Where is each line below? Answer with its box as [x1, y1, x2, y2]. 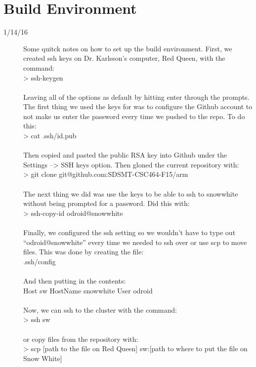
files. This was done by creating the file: [23, 246, 144, 257]
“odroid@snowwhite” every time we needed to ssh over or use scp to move [23, 237, 247, 247]
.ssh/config [23, 256, 56, 266]
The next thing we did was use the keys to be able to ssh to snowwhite [23, 188, 238, 199]
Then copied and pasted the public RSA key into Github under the [23, 150, 227, 160]
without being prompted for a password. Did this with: [23, 198, 190, 208]
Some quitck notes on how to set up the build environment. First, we [23, 43, 232, 53]
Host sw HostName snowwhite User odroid [23, 285, 153, 295]
